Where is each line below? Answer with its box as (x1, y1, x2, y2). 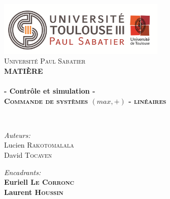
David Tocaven (4, 150, 52, 160)
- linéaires (128, 95, 166, 106)
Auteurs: (4, 129, 30, 140)
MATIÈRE (4, 65, 43, 76)
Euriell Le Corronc (4, 177, 75, 187)
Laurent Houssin (4, 186, 63, 197)
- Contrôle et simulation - (4, 86, 95, 96)
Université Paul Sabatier (4, 55, 86, 66)
